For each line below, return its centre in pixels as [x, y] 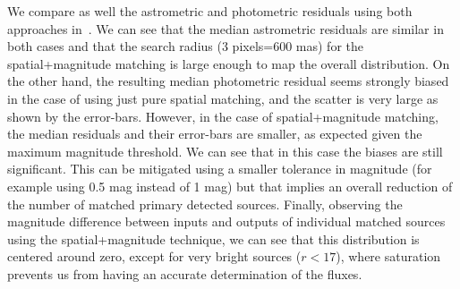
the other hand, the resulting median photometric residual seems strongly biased [228, 81]
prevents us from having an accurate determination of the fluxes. [185, 273]
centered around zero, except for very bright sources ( [154, 256]
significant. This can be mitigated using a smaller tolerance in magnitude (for [220, 169]
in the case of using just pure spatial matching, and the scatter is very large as [223, 98]
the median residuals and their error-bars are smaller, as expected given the [215, 134]
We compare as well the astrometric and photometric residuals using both [210, 11]
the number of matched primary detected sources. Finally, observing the [205, 204]
